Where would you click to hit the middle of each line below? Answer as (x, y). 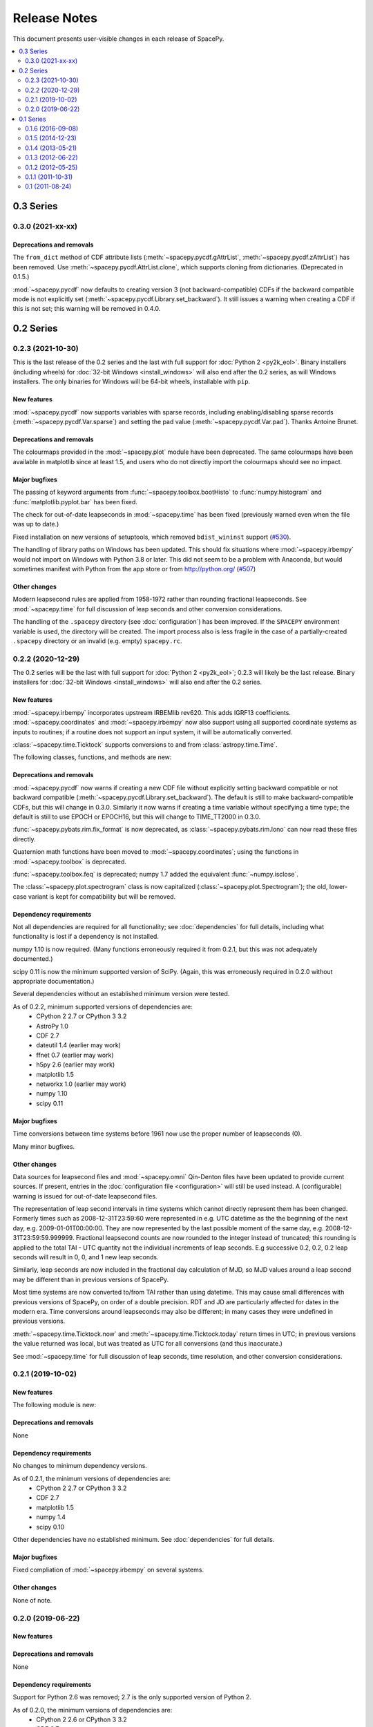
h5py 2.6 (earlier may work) (76, 1065)
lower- (338, 887)
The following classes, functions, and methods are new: (92, 757)
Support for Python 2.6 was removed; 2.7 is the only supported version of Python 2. (132, 1697)
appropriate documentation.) (54, 982)
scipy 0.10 (50, 1527)
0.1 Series (32, 119)
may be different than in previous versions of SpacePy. (91, 1279)
